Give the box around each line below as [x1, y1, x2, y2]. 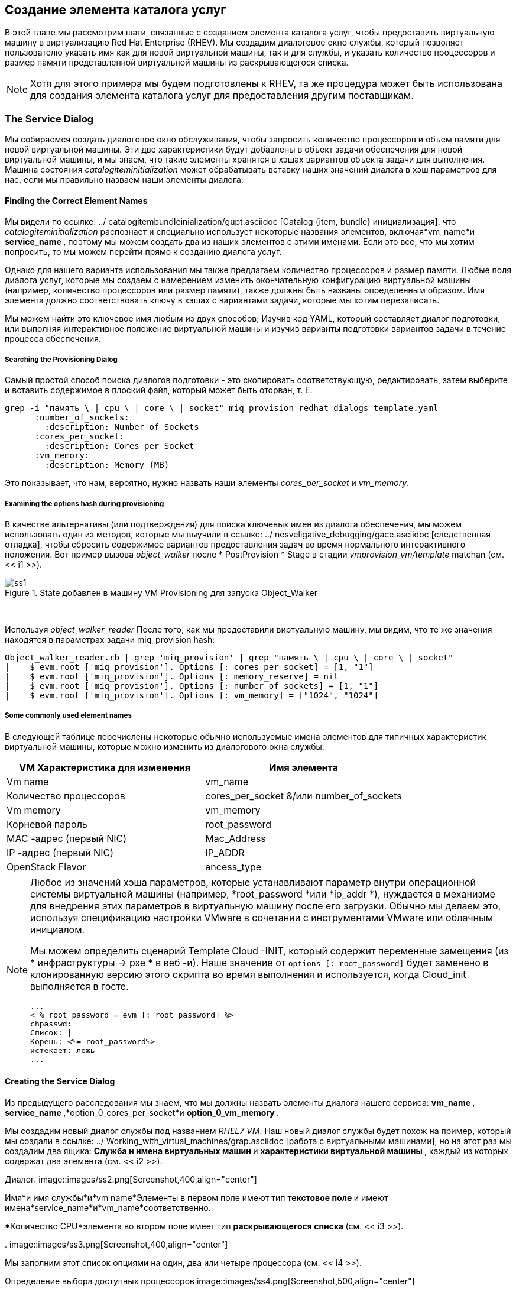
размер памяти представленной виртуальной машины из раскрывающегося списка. [5, 57, 349, 68]
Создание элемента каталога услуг [5, 2, 226, 17]
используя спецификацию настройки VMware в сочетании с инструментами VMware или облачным [30, 911, 494, 924]
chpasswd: [30, 1019, 72, 1028]
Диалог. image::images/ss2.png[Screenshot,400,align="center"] [5, 1174, 257, 1184]
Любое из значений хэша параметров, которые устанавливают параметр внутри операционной [30, 876, 476, 888]
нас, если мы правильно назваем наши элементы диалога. [5, 174, 244, 185]
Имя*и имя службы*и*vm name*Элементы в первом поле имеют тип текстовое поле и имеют [5, 1192, 388, 1203]
